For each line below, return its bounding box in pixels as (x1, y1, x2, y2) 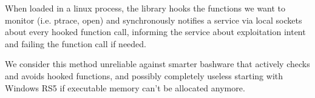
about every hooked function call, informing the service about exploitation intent (5, 25, 306, 38)
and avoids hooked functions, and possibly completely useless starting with (5, 69, 283, 82)
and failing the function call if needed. (5, 37, 146, 50)
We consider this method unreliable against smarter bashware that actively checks (5, 57, 310, 70)
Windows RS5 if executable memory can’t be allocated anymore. (5, 81, 245, 94)
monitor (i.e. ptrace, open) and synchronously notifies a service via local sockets (5, 13, 302, 26)
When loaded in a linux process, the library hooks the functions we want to (5, 2, 286, 14)
